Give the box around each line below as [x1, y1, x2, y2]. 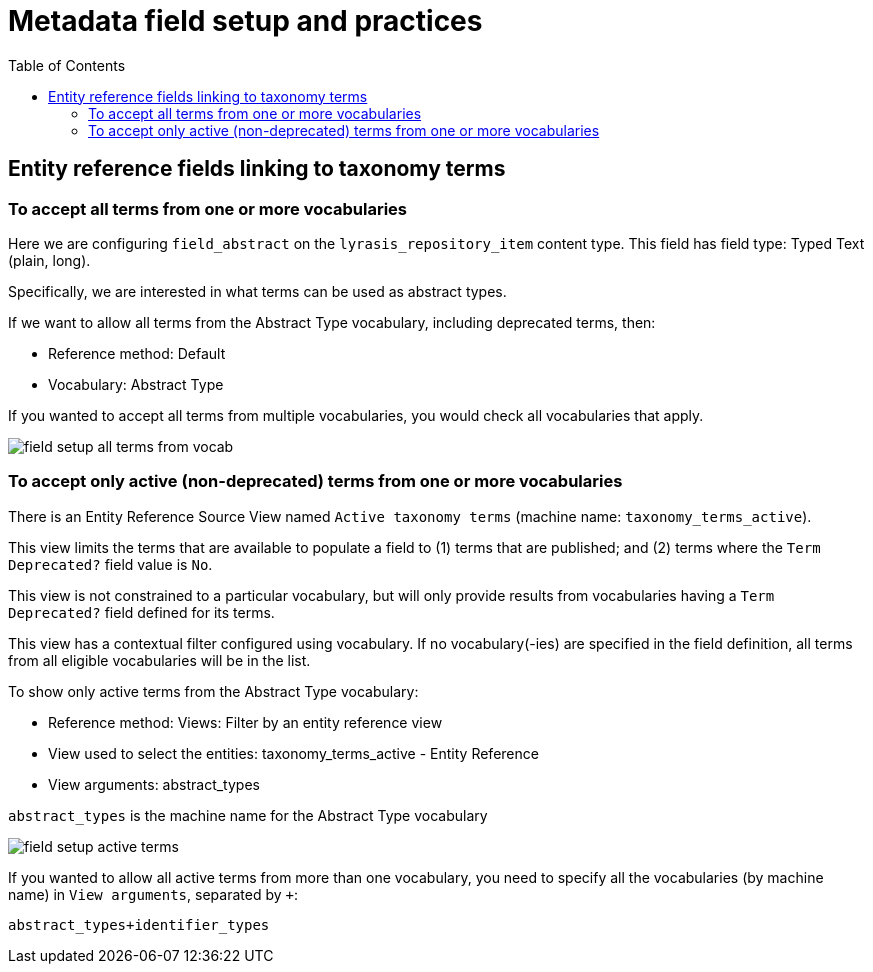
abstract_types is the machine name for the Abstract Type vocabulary [8, 806, 488, 824]
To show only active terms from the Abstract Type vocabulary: [8, 682, 419, 700]
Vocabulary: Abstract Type [48, 375, 224, 393]
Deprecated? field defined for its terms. [8, 603, 275, 621]
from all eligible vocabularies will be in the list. [8, 651, 311, 669]
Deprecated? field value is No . [8, 555, 213, 573]
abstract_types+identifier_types [8, 916, 270, 933]
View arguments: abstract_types [48, 775, 260, 793]
